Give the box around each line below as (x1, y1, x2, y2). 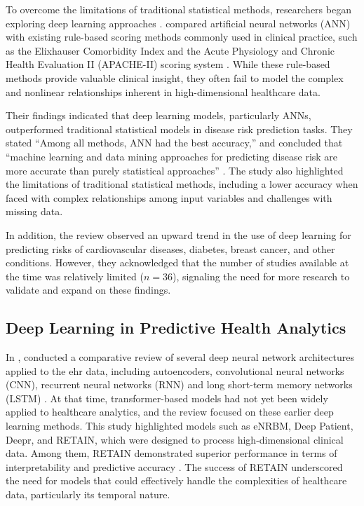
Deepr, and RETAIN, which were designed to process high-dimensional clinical (6, 432, 344, 446)
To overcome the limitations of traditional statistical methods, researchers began (6, 2, 351, 16)
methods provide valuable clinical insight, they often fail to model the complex (6, 70, 344, 85)
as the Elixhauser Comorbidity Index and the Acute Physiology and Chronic (6, 43, 335, 57)
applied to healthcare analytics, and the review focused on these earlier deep (6, 404, 334, 419)
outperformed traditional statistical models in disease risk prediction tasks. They (6, 121, 353, 136)
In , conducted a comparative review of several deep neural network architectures (6, 350, 355, 364)
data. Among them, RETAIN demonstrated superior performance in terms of (6, 446, 337, 460)
